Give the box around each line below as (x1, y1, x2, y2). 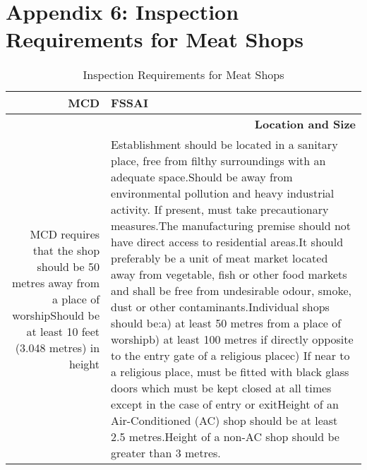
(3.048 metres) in (15, 339, 100, 356)
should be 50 (37, 258, 100, 275)
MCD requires (30, 225, 100, 242)
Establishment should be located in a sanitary (111, 136, 338, 153)
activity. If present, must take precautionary (111, 201, 329, 218)
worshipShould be (12, 306, 100, 323)
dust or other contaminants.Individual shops (111, 299, 330, 315)
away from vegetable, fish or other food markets (111, 266, 347, 283)
